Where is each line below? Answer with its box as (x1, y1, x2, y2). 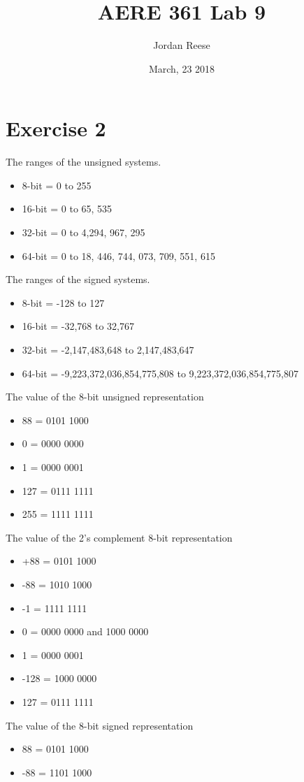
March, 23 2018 (148, 61, 215, 75)
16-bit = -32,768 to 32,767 (22, 319, 135, 333)
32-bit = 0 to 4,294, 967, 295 (22, 225, 145, 240)
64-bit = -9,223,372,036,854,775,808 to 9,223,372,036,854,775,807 (22, 365, 298, 380)
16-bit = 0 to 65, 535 (22, 201, 113, 216)
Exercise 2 (6, 114, 106, 143)
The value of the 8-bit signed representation (6, 718, 194, 732)
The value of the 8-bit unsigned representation (6, 389, 204, 404)
